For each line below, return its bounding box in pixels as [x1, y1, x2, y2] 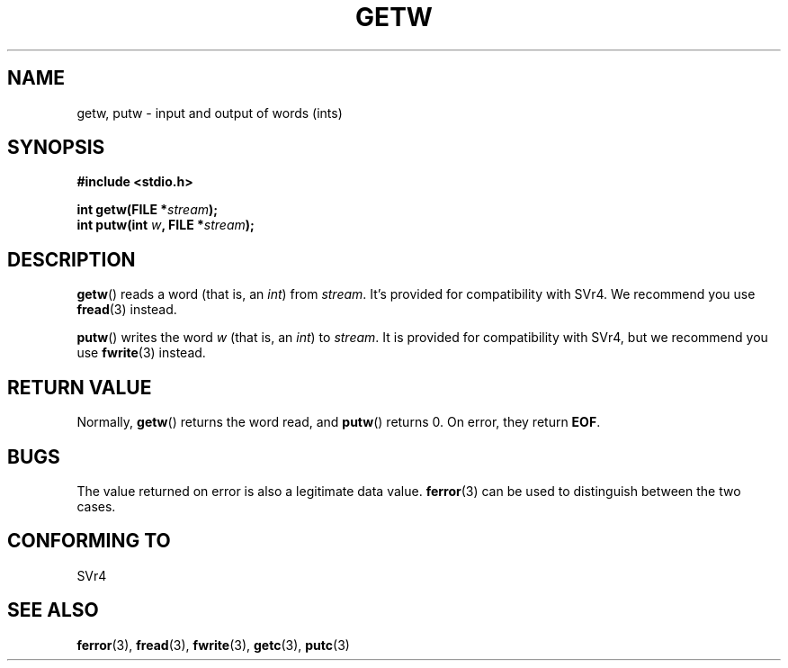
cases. [76, 498, 116, 514]
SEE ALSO [7, 599, 99, 622]
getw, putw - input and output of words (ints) [76, 104, 343, 121]
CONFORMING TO [7, 529, 171, 553]
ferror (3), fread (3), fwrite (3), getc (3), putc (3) [76, 636, 350, 653]
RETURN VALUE [7, 375, 152, 399]
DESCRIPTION [7, 248, 136, 271]
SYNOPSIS [7, 136, 105, 159]
